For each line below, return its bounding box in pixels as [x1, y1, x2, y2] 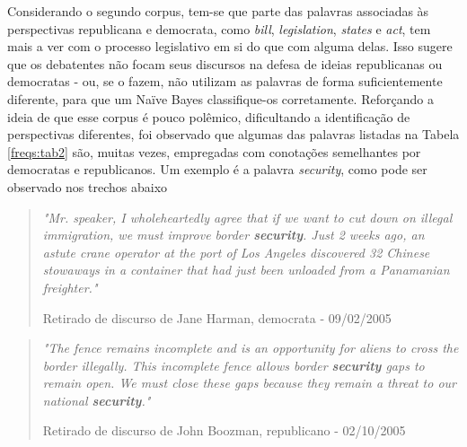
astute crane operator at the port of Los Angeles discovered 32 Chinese [42, 242, 430, 261]
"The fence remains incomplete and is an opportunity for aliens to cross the [42, 338, 459, 357]
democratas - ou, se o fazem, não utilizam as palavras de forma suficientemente [7, 72, 443, 91]
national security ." [42, 390, 151, 409]
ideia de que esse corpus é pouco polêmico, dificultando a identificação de [7, 107, 410, 126]
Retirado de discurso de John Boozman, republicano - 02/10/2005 [42, 421, 406, 440]
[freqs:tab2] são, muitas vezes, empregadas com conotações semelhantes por [7, 142, 421, 161]
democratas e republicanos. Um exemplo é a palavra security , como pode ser [7, 160, 427, 179]
